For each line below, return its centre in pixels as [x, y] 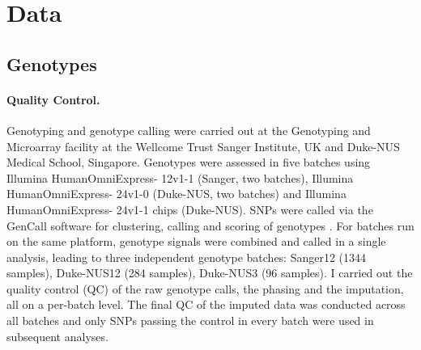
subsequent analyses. [57, 336]
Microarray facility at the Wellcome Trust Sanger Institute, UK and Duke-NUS [203, 146]
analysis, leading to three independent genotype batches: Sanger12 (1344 [187, 257]
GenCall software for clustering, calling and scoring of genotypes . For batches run [210, 225]
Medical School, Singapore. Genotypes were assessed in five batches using [189, 162]
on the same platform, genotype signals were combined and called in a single [196, 241]
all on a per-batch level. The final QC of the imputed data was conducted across [206, 304]
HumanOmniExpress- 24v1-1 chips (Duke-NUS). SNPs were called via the [190, 209]
